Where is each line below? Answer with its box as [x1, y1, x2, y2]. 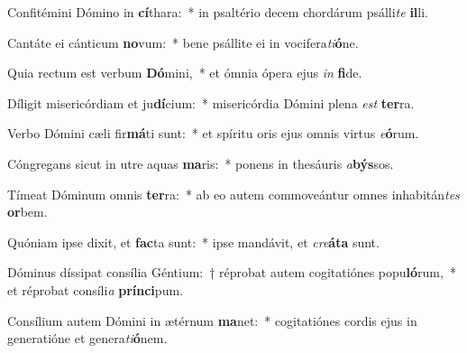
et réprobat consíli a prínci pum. [7, 280, 183, 299]
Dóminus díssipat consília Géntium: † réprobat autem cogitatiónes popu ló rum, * [7, 263, 456, 282]
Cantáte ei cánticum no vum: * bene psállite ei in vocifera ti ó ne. [7, 33, 359, 51]
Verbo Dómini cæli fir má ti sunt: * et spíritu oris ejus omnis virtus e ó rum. [7, 124, 419, 143]
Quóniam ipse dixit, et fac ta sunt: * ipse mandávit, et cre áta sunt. [7, 232, 380, 251]
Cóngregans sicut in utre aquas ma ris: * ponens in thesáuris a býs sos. [7, 153, 394, 172]
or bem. [7, 202, 48, 221]
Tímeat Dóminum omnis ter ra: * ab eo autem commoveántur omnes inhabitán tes [7, 184, 460, 203]
